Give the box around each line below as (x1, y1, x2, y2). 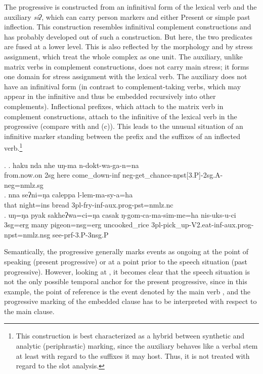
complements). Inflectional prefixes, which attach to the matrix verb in (4, 100, 224, 111)
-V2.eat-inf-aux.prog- (189, 219, 254, 230)
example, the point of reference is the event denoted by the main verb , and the (4, 286, 251, 296)
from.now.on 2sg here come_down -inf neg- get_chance (4, 169, 171, 180)
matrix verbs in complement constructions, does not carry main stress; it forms (4, 61, 249, 72)
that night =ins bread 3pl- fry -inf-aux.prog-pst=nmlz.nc (4, 199, 173, 210)
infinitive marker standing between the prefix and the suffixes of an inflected (4, 130, 241, 141)
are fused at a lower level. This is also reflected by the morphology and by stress (4, 41, 253, 52)
